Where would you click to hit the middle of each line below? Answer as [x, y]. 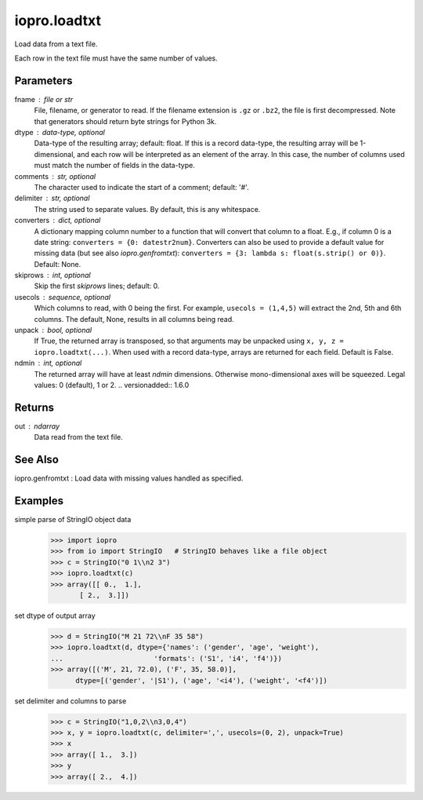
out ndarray [37, 426]
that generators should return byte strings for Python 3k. [125, 121]
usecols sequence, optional [63, 297]
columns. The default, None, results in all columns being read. [134, 319]
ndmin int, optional [48, 363]
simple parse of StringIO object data [73, 520]
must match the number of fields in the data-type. [114, 166]
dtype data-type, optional [60, 133]
